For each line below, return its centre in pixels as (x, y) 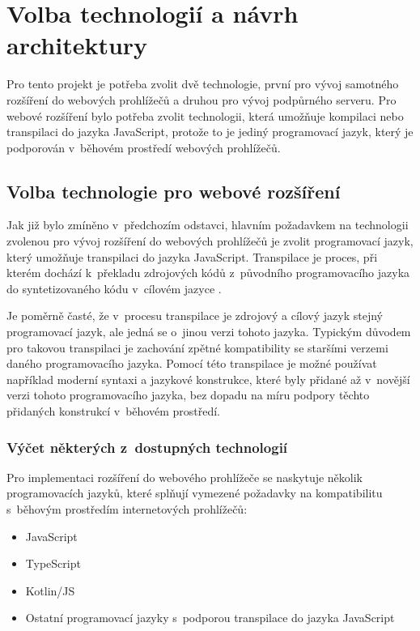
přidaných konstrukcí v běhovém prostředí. (114, 411)
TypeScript (53, 563)
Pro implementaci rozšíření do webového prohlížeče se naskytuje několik (185, 477)
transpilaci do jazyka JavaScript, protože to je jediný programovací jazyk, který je (210, 132)
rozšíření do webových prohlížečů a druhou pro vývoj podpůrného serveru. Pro (202, 99)
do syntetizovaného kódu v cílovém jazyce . (114, 288)
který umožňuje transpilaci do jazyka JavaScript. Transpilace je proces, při (192, 256)
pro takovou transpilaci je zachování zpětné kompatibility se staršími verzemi (197, 347)
